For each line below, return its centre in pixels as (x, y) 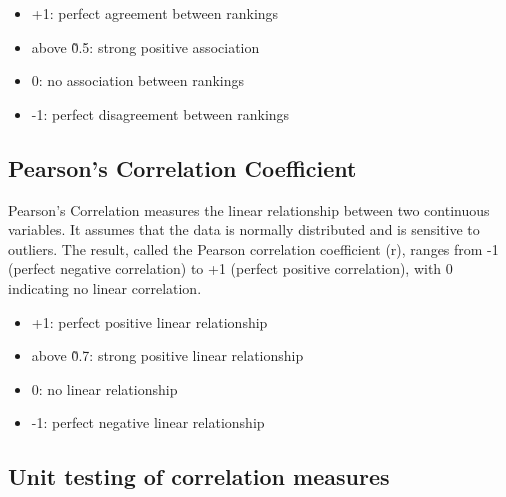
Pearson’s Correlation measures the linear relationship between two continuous (249, 209)
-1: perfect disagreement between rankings (160, 113)
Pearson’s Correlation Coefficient (182, 167)
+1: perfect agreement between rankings (155, 13)
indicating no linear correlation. (105, 287)
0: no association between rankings (138, 80)
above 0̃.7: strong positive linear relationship (167, 355)
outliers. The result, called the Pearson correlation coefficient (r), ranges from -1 (253, 248)
